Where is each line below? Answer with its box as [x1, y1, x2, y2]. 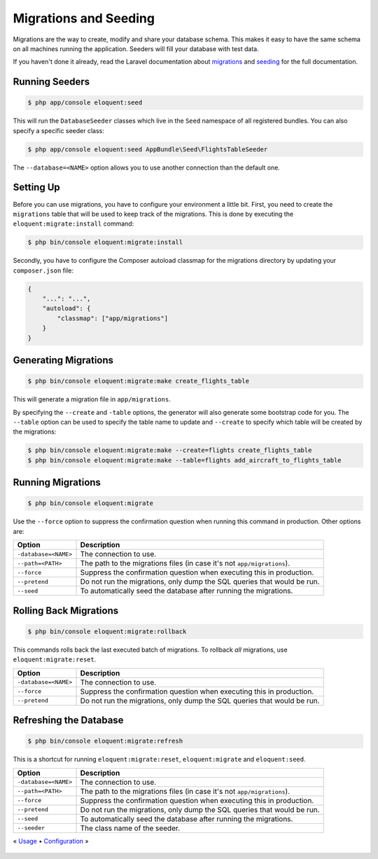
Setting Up [13, 181, 61, 193]
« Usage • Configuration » [13, 837, 89, 845]
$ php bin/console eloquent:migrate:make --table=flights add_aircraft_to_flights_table [27, 456, 342, 464]
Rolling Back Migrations [13, 605, 119, 617]
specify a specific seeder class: [13, 126, 105, 135]
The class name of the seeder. [80, 823, 181, 833]
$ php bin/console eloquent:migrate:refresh [27, 737, 183, 745]
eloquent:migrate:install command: [13, 219, 134, 228]
